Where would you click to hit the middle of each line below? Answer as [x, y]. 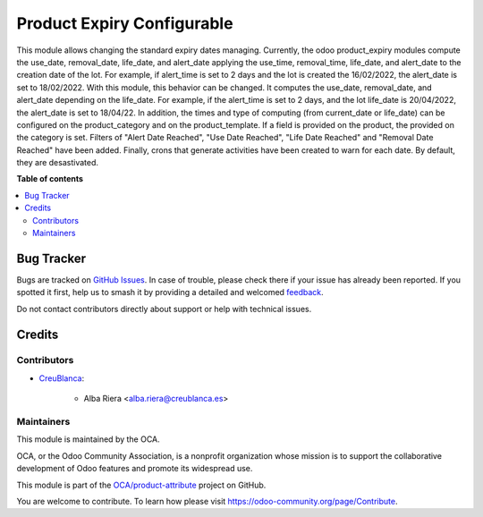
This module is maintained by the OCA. [88, 439]
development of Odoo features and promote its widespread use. [135, 469]
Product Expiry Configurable [125, 23]
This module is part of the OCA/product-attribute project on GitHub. [141, 485]
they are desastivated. [57, 163]
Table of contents [50, 179]
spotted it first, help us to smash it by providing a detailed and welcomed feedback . [170, 292]
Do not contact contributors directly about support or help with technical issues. [164, 309]
